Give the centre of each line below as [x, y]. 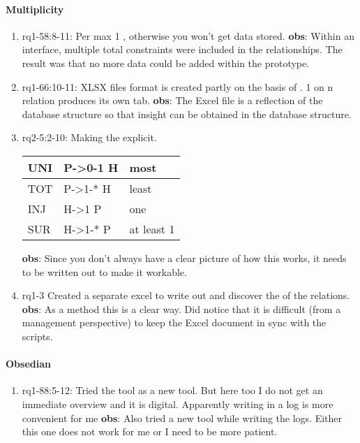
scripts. [37, 336]
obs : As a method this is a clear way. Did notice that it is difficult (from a [181, 308]
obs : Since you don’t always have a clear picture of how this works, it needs [184, 257]
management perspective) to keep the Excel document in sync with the [174, 322]
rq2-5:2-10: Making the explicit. [89, 137]
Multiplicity [35, 9]
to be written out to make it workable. [104, 271]
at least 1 [152, 228]
